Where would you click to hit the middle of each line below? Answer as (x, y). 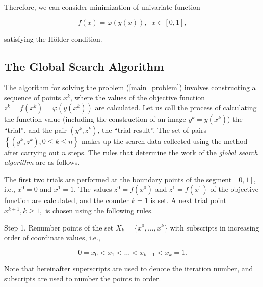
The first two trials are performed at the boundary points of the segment (118, 179)
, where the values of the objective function (138, 97)
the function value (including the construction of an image (95, 118)
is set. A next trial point (189, 200)
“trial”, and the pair (35, 130)
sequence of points (33, 97)
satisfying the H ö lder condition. (53, 38)
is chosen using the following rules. (99, 210)
